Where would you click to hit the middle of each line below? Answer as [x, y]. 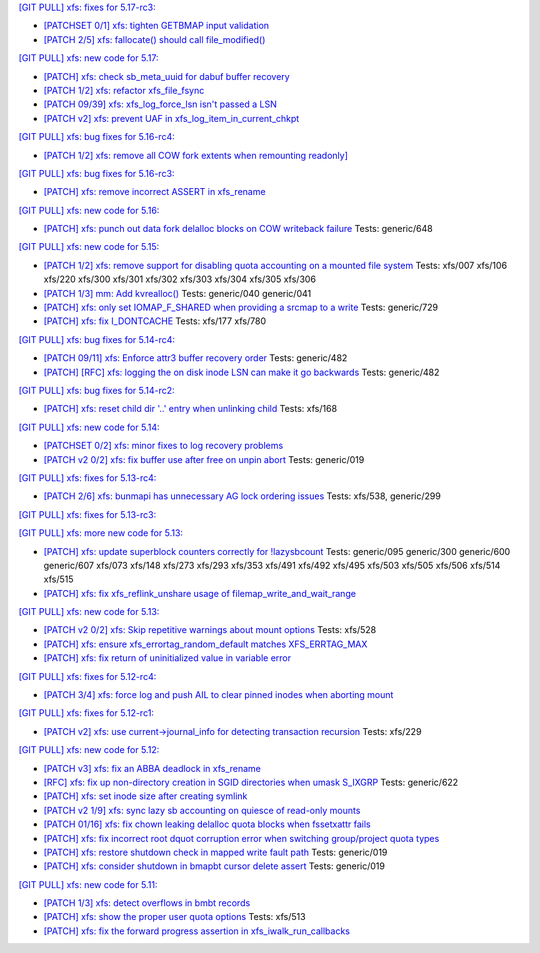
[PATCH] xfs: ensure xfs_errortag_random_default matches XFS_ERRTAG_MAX [205, 644]
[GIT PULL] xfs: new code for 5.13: [89, 612]
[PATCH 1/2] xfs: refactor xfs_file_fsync [124, 90]
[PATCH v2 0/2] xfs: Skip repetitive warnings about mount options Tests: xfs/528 [210, 630]
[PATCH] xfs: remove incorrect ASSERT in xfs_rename [154, 192]
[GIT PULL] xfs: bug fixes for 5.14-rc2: [96, 390]
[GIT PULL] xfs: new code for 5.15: [89, 247]
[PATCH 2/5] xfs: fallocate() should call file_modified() [154, 39]
